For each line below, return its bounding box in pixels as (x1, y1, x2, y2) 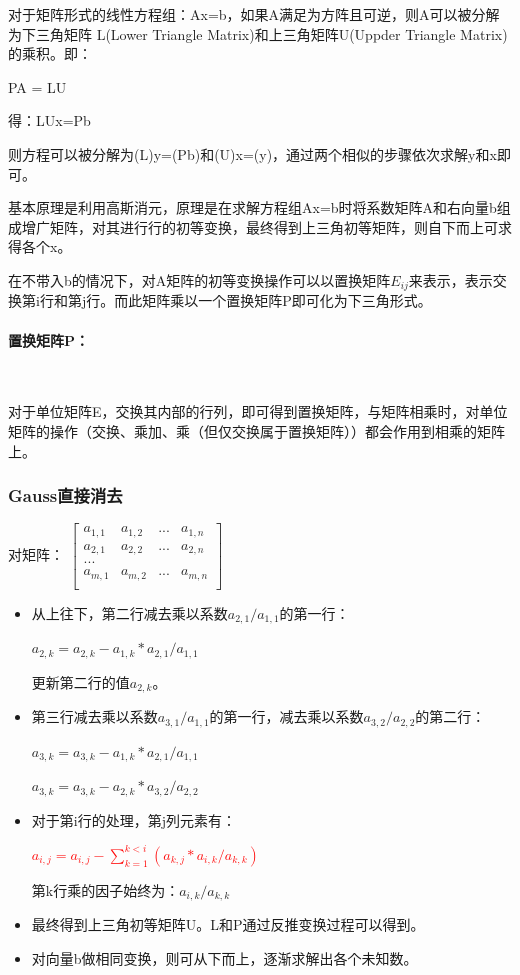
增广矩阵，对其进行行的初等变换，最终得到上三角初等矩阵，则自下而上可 (21, 216, 498, 237)
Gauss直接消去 (8, 483, 123, 508)
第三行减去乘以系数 (31, 706, 158, 727)
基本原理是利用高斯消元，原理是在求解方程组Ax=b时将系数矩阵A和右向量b (8, 197, 497, 218)
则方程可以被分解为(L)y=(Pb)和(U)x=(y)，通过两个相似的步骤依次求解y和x (8, 143, 497, 164)
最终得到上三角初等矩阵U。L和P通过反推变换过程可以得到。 (31, 914, 425, 935)
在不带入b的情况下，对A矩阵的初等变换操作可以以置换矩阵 (8, 269, 391, 290)
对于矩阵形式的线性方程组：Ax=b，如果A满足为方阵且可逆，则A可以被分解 (8, 4, 500, 24)
